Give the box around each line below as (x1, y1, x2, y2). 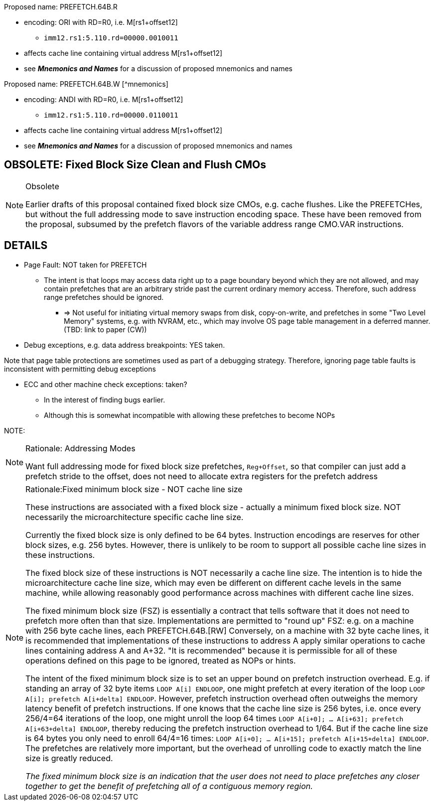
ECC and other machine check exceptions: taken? (24, 380, 187, 389)
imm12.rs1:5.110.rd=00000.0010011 (44, 34, 178, 42)
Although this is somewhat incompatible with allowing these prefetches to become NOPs (44, 410, 335, 419)
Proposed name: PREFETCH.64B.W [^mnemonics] (4, 80, 168, 88)
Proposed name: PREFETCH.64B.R (4, 2, 118, 11)
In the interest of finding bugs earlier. (44, 395, 165, 404)
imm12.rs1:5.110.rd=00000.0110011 (44, 111, 178, 119)
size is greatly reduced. (25, 753, 113, 763)
